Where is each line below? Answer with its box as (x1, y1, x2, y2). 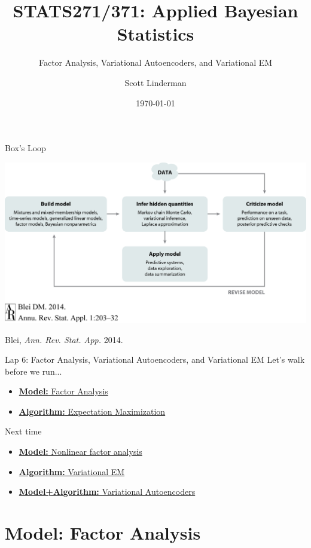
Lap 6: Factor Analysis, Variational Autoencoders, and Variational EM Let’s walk (5, 353, 305, 366)
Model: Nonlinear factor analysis (19, 445, 142, 458)
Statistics (117, 22, 194, 46)
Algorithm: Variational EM (19, 465, 125, 477)
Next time (5, 425, 42, 437)
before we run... (5, 365, 62, 377)
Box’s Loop (5, 142, 46, 154)
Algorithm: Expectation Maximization (19, 405, 166, 417)
